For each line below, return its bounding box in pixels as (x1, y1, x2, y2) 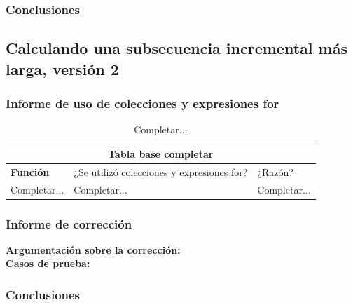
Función (11, 164, 50, 179)
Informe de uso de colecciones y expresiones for (6, 94, 279, 111)
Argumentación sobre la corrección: (6, 242, 181, 257)
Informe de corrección (6, 215, 132, 232)
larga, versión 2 (6, 57, 119, 79)
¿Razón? (257, 164, 293, 179)
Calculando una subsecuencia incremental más (6, 37, 347, 59)
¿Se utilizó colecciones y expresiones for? (74, 164, 248, 179)
